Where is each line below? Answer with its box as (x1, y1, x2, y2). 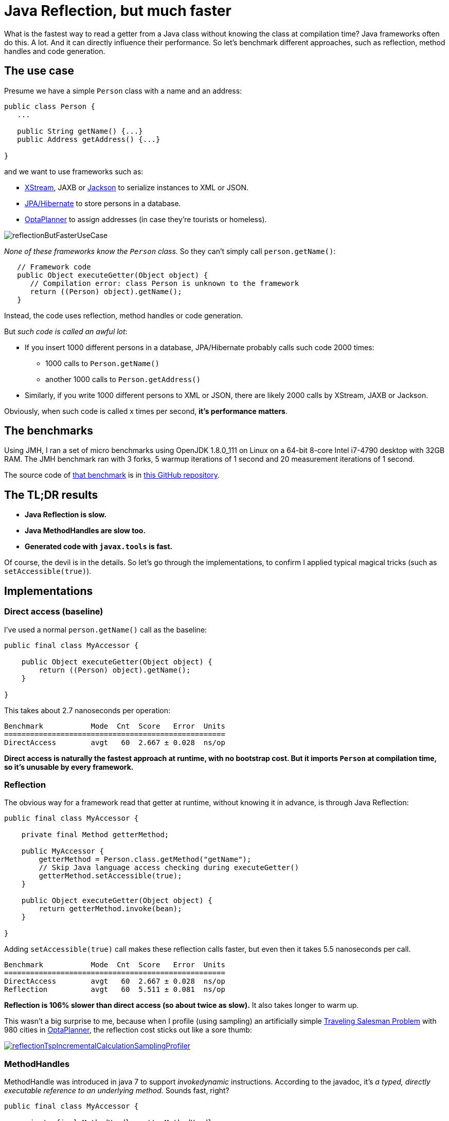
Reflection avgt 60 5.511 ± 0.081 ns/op (4, 985, 225, 994)
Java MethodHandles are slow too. (25, 526, 146, 535)
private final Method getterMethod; (21, 830, 169, 839)
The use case (4, 64, 74, 78)
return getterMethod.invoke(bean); (39, 905, 182, 913)
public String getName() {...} (17, 126, 143, 135)
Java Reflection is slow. (25, 510, 107, 519)
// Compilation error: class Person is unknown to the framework (30, 279, 299, 287)
